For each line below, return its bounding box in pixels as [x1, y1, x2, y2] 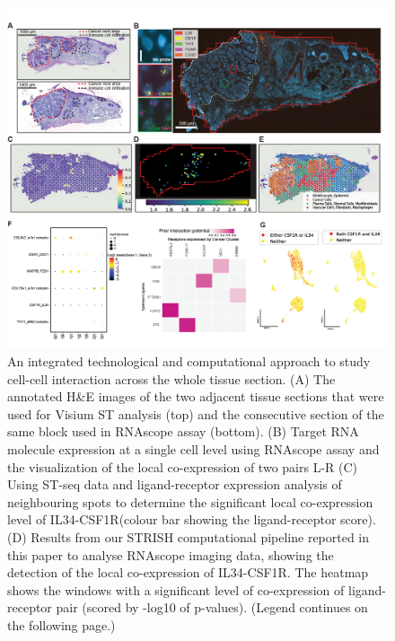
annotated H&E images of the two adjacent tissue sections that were [7, 387, 384, 406]
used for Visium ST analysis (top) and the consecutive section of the [7, 404, 384, 423]
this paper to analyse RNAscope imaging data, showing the [7, 545, 334, 564]
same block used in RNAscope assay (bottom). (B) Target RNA [7, 422, 359, 441]
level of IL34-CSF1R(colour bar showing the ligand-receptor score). [7, 510, 376, 529]
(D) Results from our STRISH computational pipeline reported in [7, 528, 370, 547]
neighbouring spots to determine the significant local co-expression [7, 492, 373, 511]
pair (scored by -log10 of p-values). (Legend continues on [56, 598, 368, 617]
